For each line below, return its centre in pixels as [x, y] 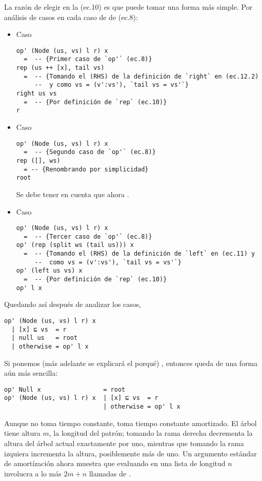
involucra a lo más [33, 473]
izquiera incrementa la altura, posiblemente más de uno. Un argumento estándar [130, 453]
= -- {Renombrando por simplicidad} [86, 169]
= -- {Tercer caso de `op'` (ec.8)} [88, 236]
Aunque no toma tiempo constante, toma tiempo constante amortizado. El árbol [130, 423]
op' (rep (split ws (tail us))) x [75, 245]
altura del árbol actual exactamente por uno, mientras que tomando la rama [124, 443]
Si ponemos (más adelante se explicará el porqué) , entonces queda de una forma [131, 363]
